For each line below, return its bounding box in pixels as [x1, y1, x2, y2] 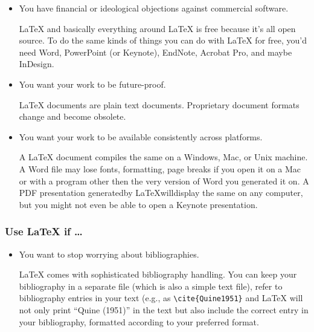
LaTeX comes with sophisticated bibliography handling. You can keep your [19, 268, 297, 281]
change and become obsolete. [19, 110, 126, 123]
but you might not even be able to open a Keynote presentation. [19, 198, 258, 210]
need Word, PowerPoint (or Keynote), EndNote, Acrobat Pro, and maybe [19, 45, 292, 58]
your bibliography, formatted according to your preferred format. [19, 315, 259, 328]
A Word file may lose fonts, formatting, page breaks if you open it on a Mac [19, 162, 301, 175]
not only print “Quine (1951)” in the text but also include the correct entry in [19, 303, 309, 316]
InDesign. [19, 57, 54, 70]
